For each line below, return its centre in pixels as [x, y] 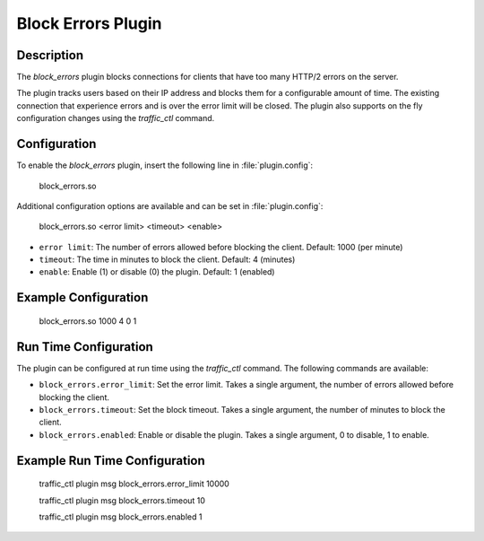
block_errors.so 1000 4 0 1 [88, 321]
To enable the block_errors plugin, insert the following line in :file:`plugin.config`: [165, 165]
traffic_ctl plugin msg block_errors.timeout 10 [122, 500]
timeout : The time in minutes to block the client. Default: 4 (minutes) [167, 259]
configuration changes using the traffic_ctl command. [116, 118]
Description [50, 55]
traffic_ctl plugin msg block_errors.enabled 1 [121, 517]
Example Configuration [82, 297]
